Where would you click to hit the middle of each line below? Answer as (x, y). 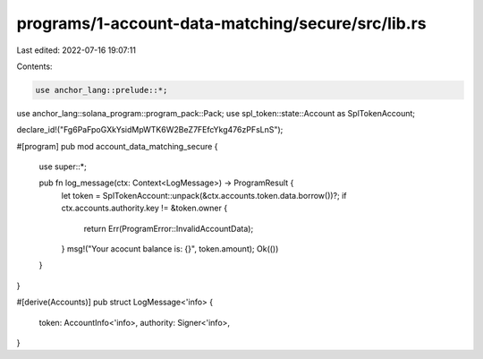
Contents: (34, 66)
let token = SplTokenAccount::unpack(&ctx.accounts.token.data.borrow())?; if (204, 195)
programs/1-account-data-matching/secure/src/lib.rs (221, 23)
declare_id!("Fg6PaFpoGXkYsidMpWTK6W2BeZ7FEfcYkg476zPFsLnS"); (150, 130)
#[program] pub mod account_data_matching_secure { (117, 146)
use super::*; (63, 167)
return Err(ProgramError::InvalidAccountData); (169, 228)
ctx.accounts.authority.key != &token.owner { (144, 208)
